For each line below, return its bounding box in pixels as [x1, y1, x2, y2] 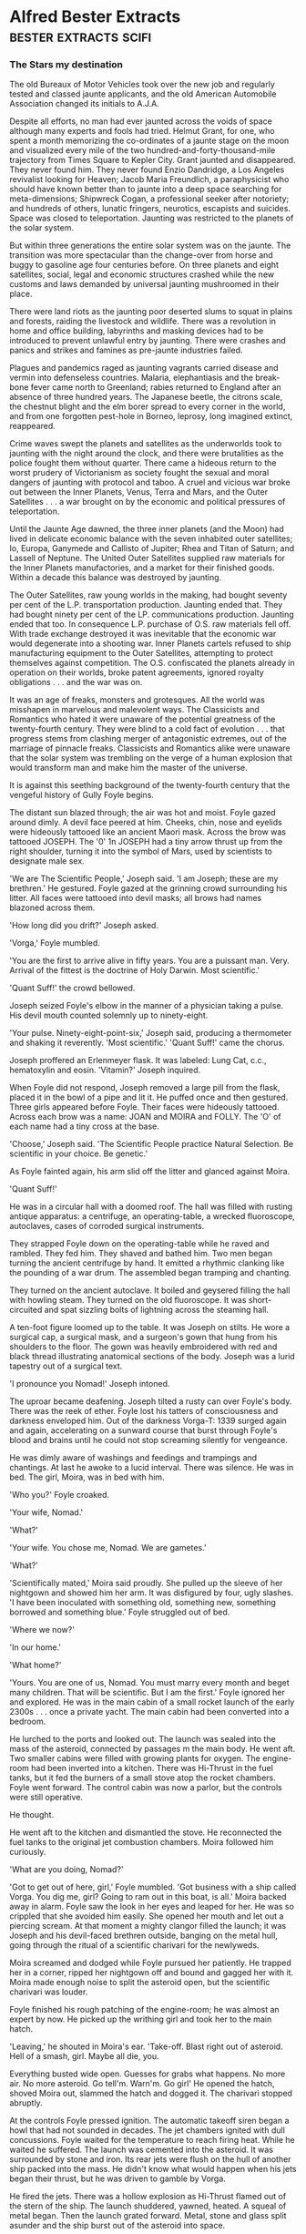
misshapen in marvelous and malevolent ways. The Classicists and [9, 704, 260, 715]
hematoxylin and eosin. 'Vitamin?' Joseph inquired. [9, 1064, 201, 1076]
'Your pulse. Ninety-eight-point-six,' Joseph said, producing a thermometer [9, 1028, 292, 1039]
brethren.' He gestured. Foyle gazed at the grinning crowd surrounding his [9, 883, 288, 894]
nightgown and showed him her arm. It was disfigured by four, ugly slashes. [9, 1587, 294, 1598]
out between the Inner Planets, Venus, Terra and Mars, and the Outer [9, 487, 269, 497]
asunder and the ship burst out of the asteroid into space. [9, 2220, 226, 2231]
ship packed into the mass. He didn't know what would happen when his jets [9, 2164, 297, 2175]
